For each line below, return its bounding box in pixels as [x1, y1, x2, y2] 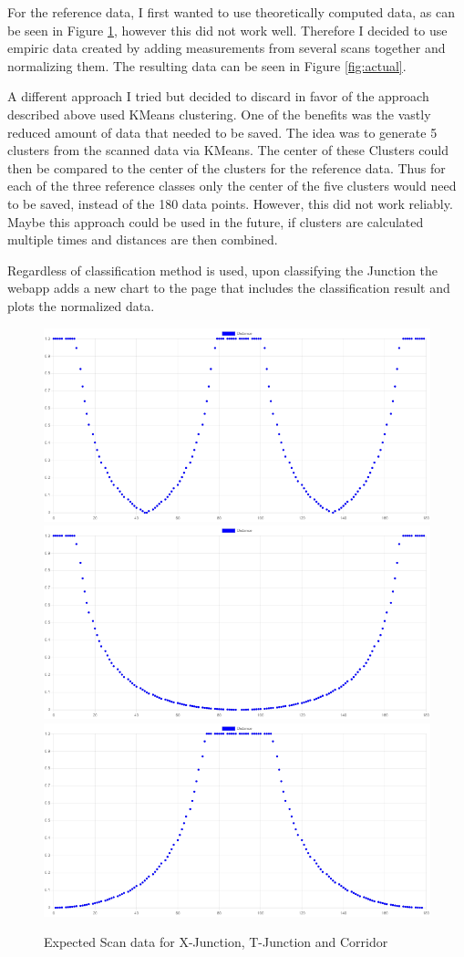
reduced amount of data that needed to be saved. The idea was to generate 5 [7, 122, 438, 141]
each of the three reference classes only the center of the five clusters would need [7, 176, 457, 195]
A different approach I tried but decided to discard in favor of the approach [7, 87, 429, 106]
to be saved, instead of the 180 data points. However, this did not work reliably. [7, 193, 453, 213]
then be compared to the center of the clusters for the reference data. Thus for [7, 158, 446, 177]
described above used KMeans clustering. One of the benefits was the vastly [7, 104, 431, 123]
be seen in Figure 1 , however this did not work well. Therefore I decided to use [7, 20, 448, 39]
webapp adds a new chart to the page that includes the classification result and [7, 278, 450, 297]
